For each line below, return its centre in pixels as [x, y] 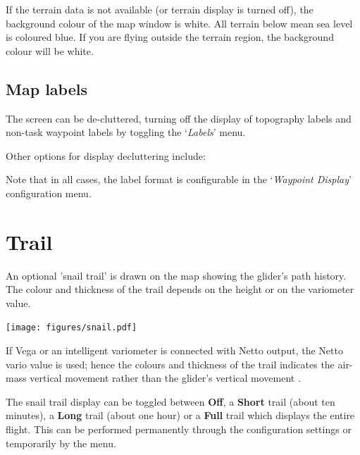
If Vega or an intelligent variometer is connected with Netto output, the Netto [174, 350]
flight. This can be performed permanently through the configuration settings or [179, 429]
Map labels [46, 88]
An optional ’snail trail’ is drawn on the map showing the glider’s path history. [176, 275]
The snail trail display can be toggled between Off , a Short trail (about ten [170, 401]
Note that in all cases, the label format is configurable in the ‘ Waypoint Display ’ [179, 179]
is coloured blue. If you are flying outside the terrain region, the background [170, 37]
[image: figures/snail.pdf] [72, 328]
